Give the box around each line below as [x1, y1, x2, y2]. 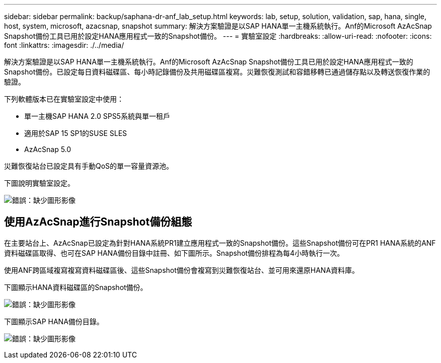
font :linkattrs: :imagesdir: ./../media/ [4, 41, 124, 49]
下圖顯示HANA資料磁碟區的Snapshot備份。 [4, 282, 148, 292]
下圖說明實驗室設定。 [4, 179, 75, 187]
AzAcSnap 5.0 [24, 145, 71, 154]
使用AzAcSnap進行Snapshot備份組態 [4, 215, 192, 229]
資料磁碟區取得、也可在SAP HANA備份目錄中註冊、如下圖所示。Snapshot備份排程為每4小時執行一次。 [4, 248, 344, 257]
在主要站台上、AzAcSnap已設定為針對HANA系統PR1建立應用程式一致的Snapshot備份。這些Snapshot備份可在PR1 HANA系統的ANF [4, 238, 436, 247]
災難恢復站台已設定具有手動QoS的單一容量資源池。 [4, 162, 174, 170]
